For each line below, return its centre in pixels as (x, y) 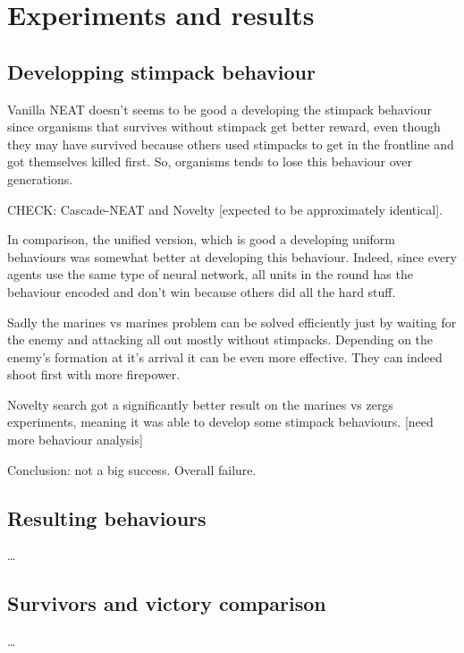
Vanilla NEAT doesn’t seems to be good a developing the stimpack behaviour (219, 109)
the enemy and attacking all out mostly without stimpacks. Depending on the (220, 339)
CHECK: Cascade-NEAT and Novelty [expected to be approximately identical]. (225, 209)
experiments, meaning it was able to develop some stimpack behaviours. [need (220, 422)
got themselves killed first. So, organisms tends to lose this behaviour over (210, 161)
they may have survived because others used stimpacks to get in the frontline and (231, 144)
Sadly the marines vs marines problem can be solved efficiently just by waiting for (232, 322)
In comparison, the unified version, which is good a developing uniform (201, 239)
